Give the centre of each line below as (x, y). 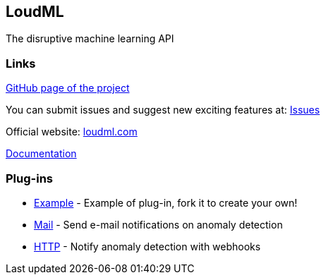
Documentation (41, 154)
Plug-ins (29, 178)
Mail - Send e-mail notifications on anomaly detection (158, 224)
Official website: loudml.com (72, 132)
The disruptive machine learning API (90, 39)
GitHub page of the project (68, 88)
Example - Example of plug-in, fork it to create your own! (166, 202)
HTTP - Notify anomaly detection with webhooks (147, 246)
